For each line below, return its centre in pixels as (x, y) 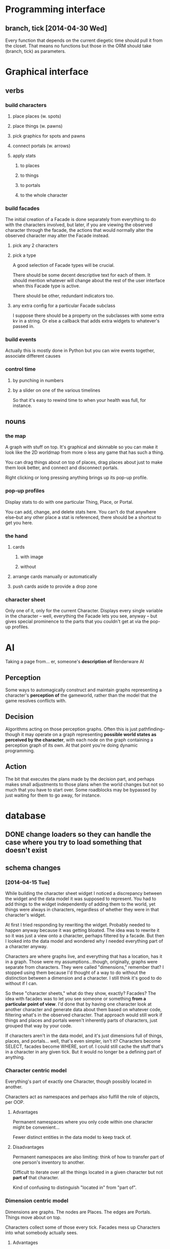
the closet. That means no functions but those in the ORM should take (78, 46)
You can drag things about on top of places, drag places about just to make (84, 463)
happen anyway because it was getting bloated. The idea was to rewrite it (82, 930)
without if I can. (22, 983)
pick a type (24, 255)
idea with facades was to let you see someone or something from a (76, 998)
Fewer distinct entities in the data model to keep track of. (72, 1137)
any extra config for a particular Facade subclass (64, 306)
